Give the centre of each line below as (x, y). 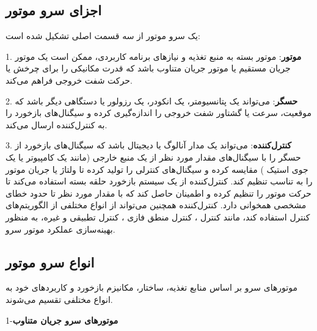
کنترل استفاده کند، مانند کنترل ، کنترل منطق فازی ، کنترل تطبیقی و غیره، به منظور (158, 216)
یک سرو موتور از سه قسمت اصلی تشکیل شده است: (103, 36)
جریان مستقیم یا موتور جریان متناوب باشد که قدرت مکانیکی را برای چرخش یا (148, 68)
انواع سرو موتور (50, 262)
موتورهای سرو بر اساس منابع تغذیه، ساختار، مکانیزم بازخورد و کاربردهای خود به (151, 287)
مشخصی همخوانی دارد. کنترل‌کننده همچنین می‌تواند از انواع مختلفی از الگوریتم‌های (156, 205)
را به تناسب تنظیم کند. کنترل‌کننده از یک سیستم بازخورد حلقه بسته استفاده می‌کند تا (159, 181)
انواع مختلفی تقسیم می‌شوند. (59, 299)
